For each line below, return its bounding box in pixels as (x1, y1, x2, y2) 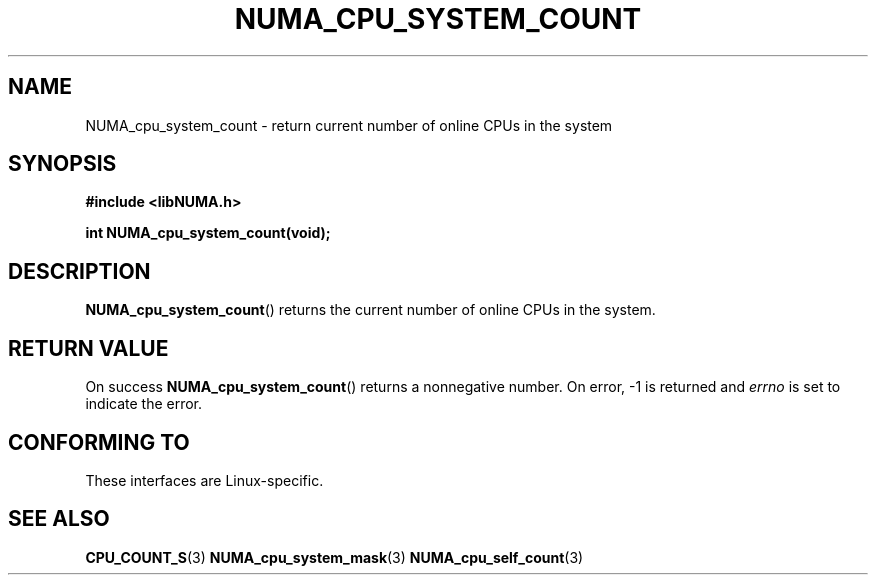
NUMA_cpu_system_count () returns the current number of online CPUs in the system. (85, 301, 656, 319)
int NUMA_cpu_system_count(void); (85, 224, 331, 242)
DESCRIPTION (8, 258, 151, 284)
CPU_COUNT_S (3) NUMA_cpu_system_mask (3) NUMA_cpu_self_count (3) (85, 548, 584, 566)
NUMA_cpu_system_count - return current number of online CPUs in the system (85, 116, 613, 134)
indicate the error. (85, 395, 203, 413)
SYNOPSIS (8, 151, 117, 177)
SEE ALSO (8, 506, 110, 532)
